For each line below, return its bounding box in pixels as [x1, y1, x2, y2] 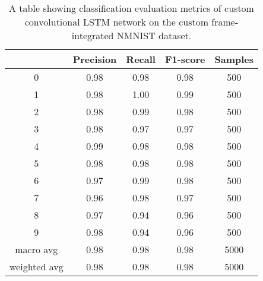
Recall [126, 52, 156, 66]
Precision [72, 52, 117, 66]
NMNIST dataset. [116, 29, 192, 42]
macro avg [15, 242, 58, 256]
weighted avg [9, 260, 64, 273]
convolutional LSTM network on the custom [24, 15, 208, 29]
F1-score [164, 52, 205, 66]
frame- [211, 15, 239, 29]
